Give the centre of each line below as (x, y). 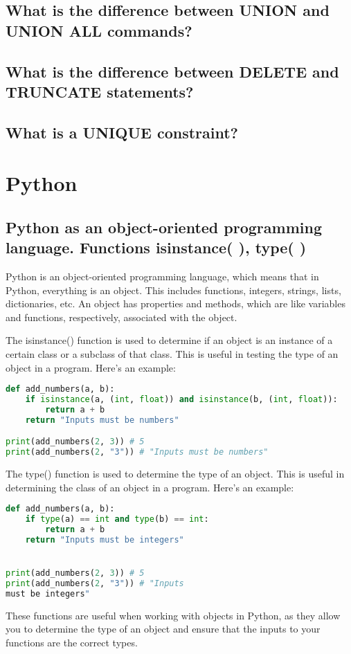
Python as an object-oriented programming (164, 227)
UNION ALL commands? (99, 30)
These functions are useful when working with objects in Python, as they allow (173, 615)
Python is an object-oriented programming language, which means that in (162, 276)
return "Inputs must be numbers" (102, 420)
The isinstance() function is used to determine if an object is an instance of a (169, 340)
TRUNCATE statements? (100, 91)
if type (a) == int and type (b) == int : (117, 519)
